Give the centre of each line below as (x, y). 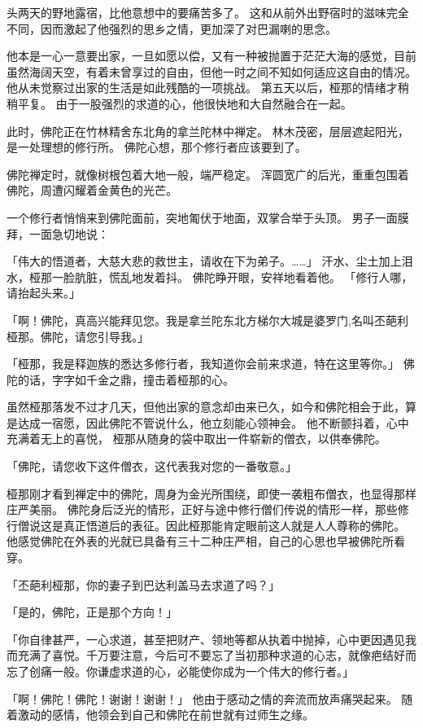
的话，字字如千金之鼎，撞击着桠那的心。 (126, 379)
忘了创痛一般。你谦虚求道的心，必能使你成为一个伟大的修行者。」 (180, 671)
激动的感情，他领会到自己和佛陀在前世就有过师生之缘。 (166, 715)
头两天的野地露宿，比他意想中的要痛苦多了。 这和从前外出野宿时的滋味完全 (208, 12)
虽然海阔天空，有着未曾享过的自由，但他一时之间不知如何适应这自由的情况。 (211, 71)
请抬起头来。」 (44, 293)
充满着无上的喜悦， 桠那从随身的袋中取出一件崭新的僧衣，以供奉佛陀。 (196, 439)
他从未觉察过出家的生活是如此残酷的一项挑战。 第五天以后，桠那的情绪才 (202, 88)
